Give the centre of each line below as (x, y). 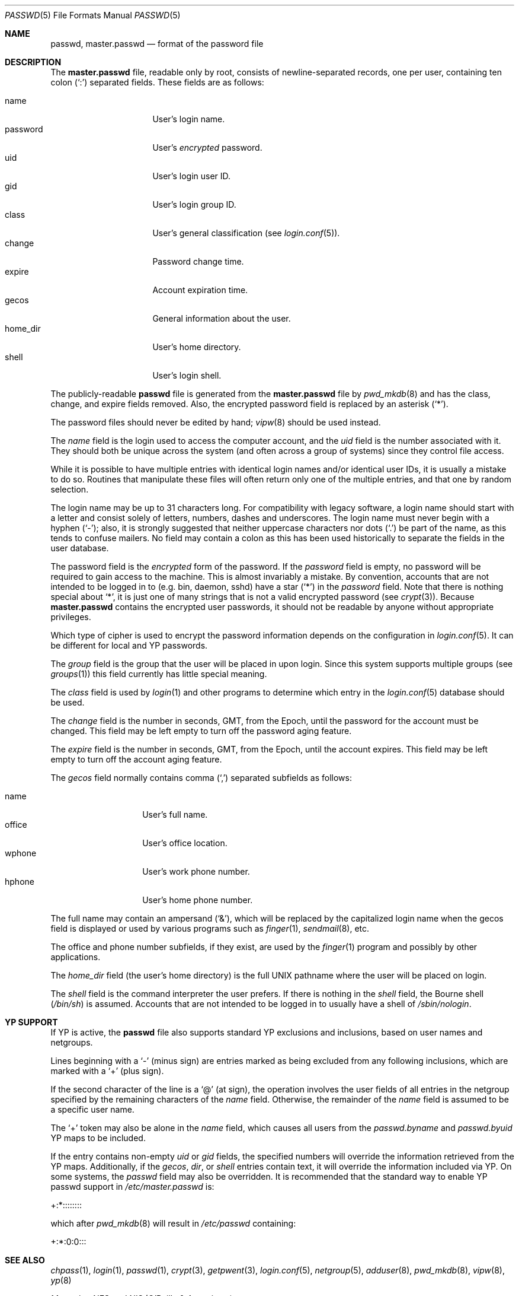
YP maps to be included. (98, 1138)
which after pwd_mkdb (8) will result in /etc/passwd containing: (173, 1223)
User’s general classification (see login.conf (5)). (246, 233)
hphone (20, 882)
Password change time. (198, 261)
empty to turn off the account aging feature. (136, 759)
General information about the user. (222, 318)
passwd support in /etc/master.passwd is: (132, 1187)
